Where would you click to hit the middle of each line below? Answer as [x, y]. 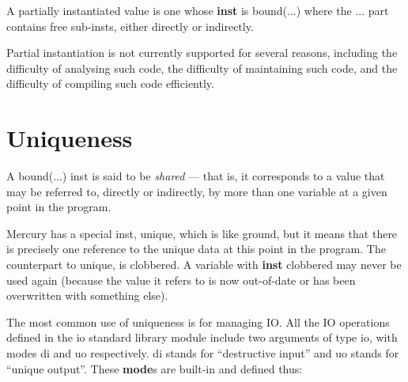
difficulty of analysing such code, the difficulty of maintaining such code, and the [202, 68]
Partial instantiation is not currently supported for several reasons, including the [202, 53]
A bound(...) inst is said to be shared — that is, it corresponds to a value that [196, 176]
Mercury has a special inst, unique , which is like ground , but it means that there [202, 233]
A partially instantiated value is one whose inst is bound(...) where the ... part [198, 10]
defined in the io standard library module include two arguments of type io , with [202, 337]
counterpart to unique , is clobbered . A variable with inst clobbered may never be [204, 265]
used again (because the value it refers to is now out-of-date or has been [181, 280]
